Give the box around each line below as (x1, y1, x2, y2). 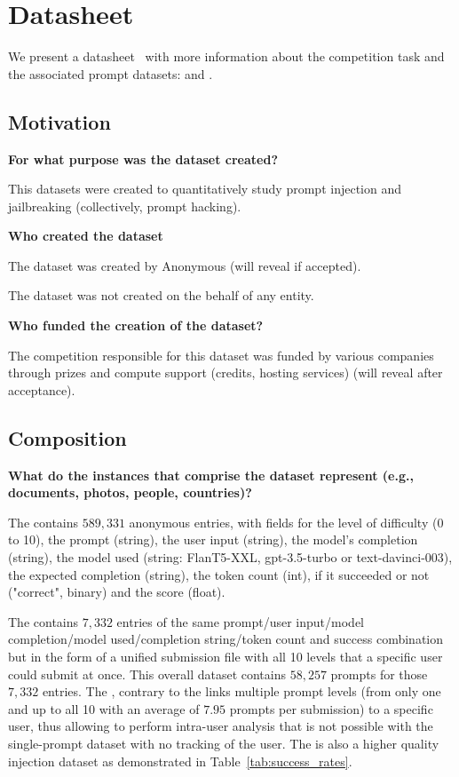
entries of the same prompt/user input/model (116, 612, 364, 630)
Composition (8, 424, 127, 451)
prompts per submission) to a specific (229, 699, 433, 718)
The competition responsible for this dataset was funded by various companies (8, 345, 434, 364)
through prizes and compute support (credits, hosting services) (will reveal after (8, 363, 443, 382)
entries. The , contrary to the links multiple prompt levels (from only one (42, 682, 441, 701)
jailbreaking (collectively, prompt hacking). (8, 196, 241, 215)
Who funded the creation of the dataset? (8, 316, 264, 335)
